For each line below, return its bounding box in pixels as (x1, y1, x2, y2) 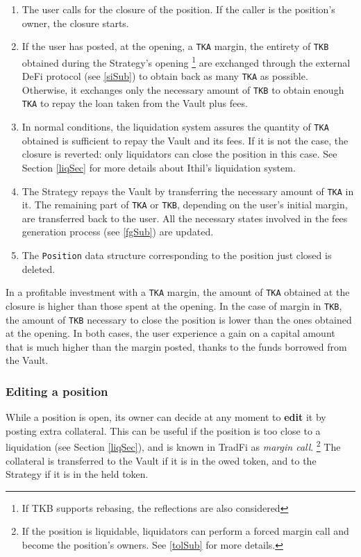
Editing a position (6, 382, 108, 399)
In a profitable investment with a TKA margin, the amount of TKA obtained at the (6, 285, 350, 299)
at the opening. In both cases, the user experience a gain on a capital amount (6, 326, 335, 340)
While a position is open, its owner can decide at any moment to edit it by (6, 410, 326, 424)
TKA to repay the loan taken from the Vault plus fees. (22, 96, 248, 110)
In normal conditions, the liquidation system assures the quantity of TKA (22, 119, 329, 134)
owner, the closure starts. (22, 15, 129, 30)
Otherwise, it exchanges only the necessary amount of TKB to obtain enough (22, 82, 344, 97)
